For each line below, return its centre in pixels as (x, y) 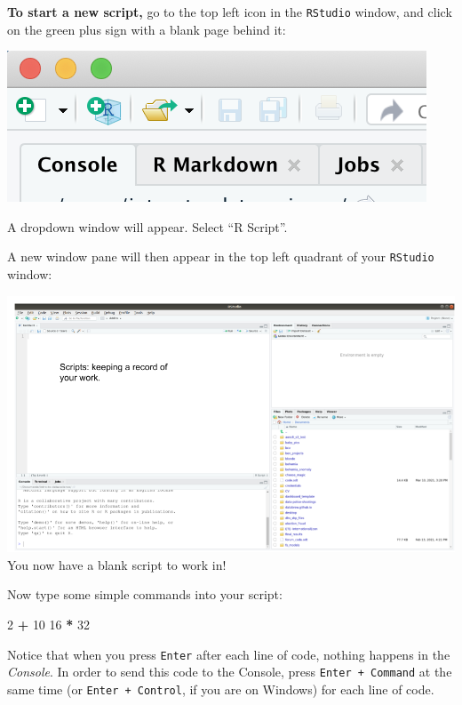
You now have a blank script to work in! (117, 564)
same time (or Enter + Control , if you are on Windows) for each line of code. (221, 689)
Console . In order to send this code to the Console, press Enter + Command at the (230, 672)
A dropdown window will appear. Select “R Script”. (147, 226)
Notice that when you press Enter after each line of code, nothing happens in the (229, 654)
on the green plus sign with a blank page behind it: (147, 29)
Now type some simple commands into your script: (145, 594)
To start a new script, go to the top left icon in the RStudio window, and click (230, 12)
